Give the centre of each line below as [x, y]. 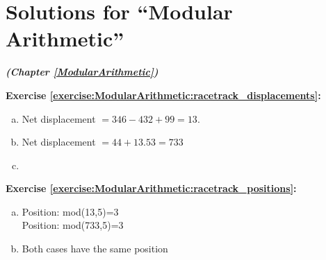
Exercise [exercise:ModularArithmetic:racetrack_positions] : [151, 188]
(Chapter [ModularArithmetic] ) [82, 72]
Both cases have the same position [95, 249]
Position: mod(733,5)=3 [73, 225]
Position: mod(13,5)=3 [70, 211]
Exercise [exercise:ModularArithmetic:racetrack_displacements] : [163, 95]
